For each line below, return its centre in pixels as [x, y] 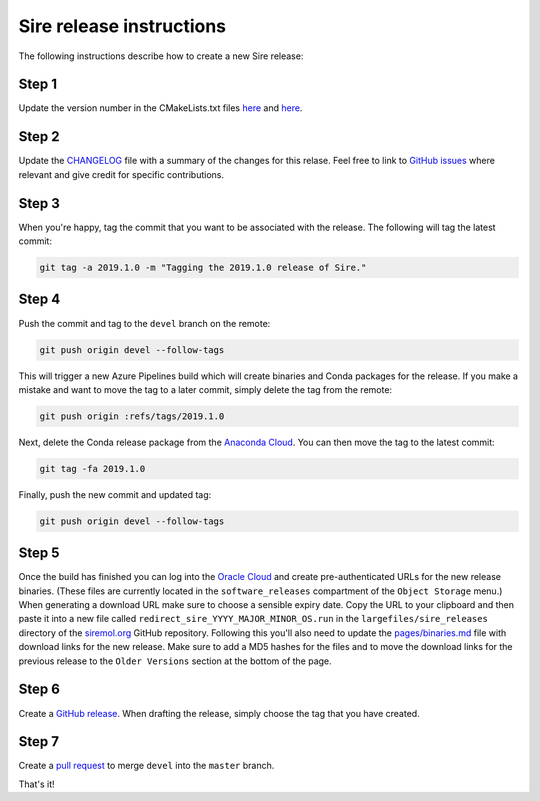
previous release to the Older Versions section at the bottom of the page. [175, 661]
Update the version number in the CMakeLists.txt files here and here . [160, 108]
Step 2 [39, 136]
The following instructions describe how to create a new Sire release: [161, 56]
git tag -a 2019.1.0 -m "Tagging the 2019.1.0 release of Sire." [203, 268]
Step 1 [38, 84]
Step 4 [39, 299]
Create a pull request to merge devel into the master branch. [146, 766]
